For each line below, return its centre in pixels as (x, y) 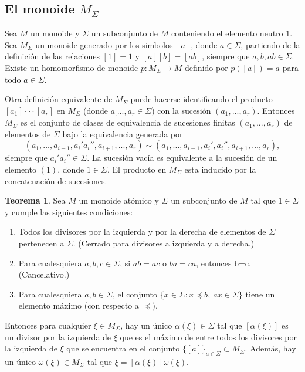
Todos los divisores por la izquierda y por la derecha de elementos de (142, 231)
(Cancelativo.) (44, 274)
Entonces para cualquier (48, 325)
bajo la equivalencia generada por (123, 133)
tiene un (260, 294)
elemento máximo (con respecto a (79, 305)
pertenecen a (41, 243)
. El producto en (137, 169)
